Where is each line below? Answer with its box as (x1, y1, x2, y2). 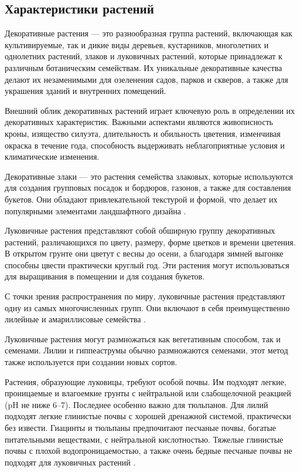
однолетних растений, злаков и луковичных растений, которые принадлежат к (5, 50, 282, 62)
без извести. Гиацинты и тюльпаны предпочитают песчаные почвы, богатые (5, 422, 277, 434)
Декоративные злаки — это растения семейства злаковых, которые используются (5, 170, 293, 182)
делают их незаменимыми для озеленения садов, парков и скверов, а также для (5, 73, 288, 85)
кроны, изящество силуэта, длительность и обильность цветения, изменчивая (5, 127, 281, 139)
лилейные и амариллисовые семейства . (5, 313, 146, 325)
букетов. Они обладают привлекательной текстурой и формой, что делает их (5, 193, 278, 205)
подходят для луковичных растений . (5, 456, 136, 468)
